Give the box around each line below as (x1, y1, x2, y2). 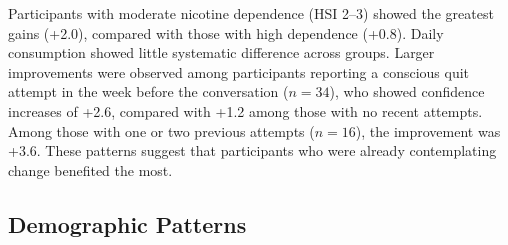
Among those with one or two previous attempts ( (8, 120, 315, 141)
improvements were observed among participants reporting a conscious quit (8, 61, 470, 82)
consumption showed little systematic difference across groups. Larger (8, 42, 435, 63)
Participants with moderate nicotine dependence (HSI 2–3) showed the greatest (8, 3, 494, 23)
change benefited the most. (8, 159, 173, 180)
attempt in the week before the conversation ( (8, 81, 289, 102)
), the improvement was (355, 120, 501, 141)
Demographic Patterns (8, 208, 247, 239)
